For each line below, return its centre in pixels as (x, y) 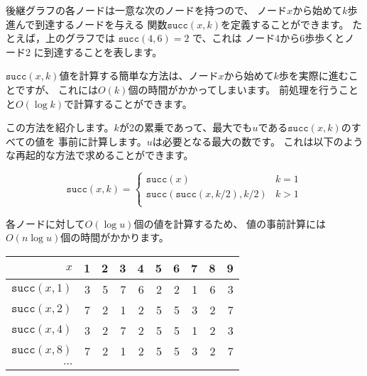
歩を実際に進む (313, 76)
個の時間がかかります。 (115, 237)
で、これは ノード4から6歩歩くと (269, 38)
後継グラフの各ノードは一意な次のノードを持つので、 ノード (147, 10)
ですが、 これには (56, 89)
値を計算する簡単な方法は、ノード (139, 76)
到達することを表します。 (103, 51)
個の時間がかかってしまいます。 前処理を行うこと (243, 89)
